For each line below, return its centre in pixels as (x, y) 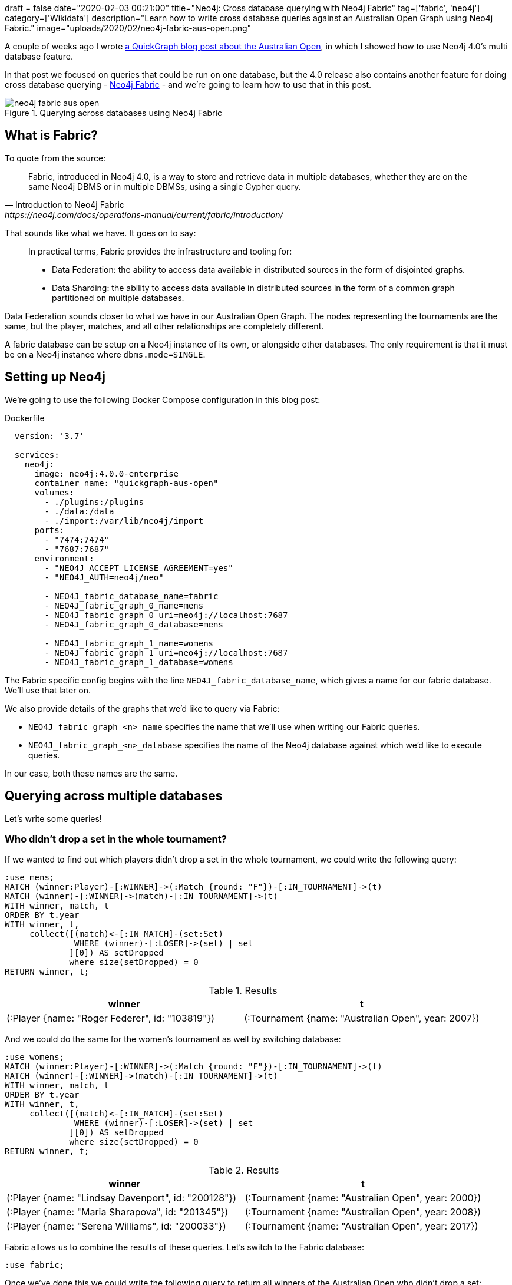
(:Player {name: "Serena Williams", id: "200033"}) (116, 1226)
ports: (49, 530)
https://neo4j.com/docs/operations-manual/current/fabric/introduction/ (144, 214)
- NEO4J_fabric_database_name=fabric (131, 596)
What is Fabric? (51, 136)
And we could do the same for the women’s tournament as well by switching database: (173, 1039)
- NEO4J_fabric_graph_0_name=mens (124, 605)
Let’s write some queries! (53, 818)
